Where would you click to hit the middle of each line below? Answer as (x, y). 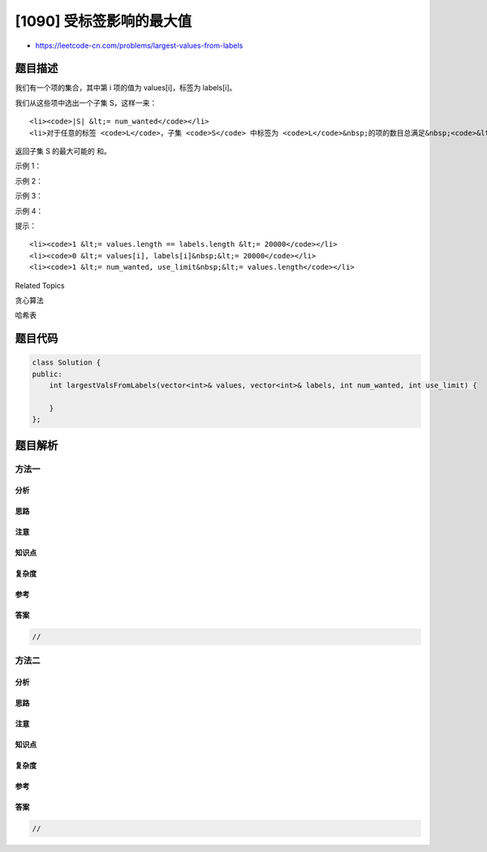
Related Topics (40, 285)
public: (47, 374)
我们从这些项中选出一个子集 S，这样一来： (86, 102)
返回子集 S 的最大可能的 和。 (63, 151)
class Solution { (67, 363)
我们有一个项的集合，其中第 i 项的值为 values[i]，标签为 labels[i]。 (126, 88)
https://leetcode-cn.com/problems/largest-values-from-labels (139, 45)
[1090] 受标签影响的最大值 (103, 21)
